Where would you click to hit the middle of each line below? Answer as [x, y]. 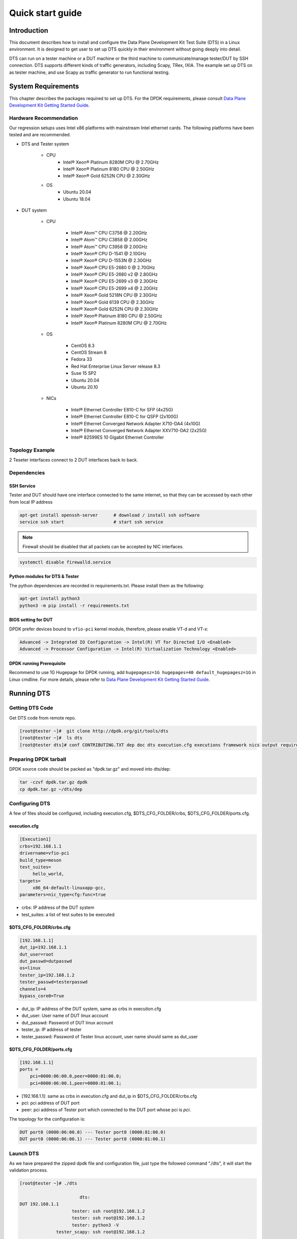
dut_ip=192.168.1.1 [43, 947]
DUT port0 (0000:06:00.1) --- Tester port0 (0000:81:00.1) [93, 1139]
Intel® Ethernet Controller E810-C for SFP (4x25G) [122, 409]
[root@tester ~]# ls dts [51, 738]
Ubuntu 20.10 [85, 387]
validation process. [28, 1170]
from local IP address [31, 502]
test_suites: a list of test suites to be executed [68, 914]
